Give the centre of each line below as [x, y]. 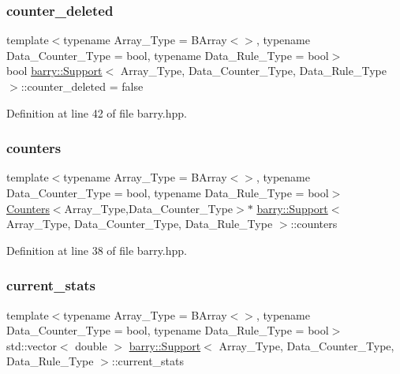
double [91, 345]
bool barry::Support [54, 71]
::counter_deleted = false [82, 86]
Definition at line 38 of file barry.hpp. [97, 250]
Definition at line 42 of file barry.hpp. [97, 112]
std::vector [32, 345]
